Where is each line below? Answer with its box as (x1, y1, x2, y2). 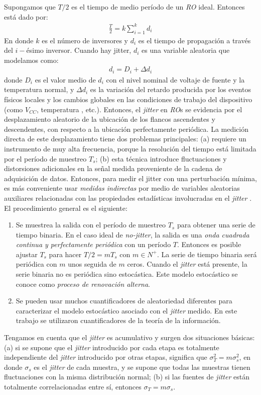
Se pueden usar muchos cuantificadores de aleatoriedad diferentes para (16, 295, 232, 306)
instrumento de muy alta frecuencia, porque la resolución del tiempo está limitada (4, 143, 256, 153)
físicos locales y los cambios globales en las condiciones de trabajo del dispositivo (4, 94, 252, 104)
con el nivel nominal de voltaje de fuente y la (106, 74, 245, 85)
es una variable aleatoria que (142, 45, 230, 55)
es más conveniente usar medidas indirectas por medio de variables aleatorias (4, 183, 240, 193)
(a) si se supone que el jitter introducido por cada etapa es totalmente (4, 342, 219, 352)
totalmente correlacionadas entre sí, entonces (4, 381, 142, 391)
